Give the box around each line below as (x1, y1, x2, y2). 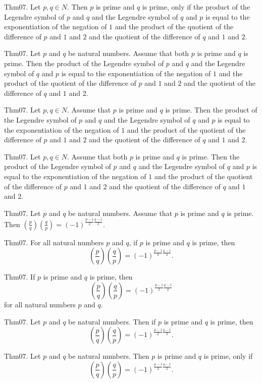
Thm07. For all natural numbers (4, 237, 104, 247)
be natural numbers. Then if (68, 316, 156, 326)
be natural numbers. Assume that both (68, 48, 189, 59)
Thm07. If (4, 271, 35, 282)
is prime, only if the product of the (142, 2, 250, 12)
